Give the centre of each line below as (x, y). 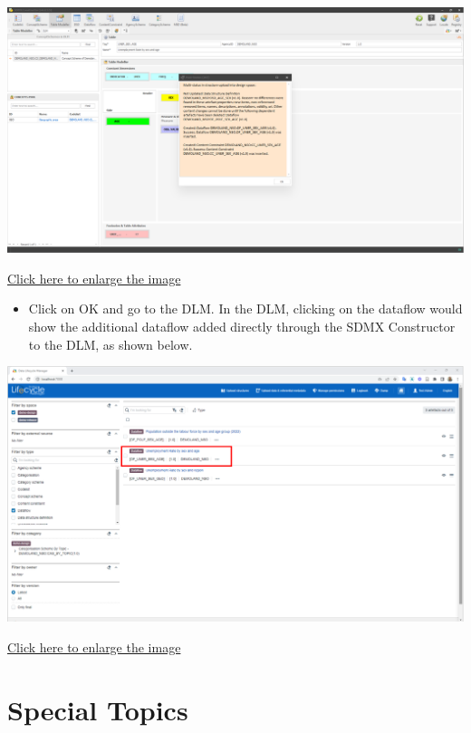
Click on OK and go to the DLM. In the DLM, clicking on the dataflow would (245, 309)
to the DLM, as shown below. (111, 344)
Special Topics (98, 709)
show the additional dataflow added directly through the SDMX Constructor (242, 326)
